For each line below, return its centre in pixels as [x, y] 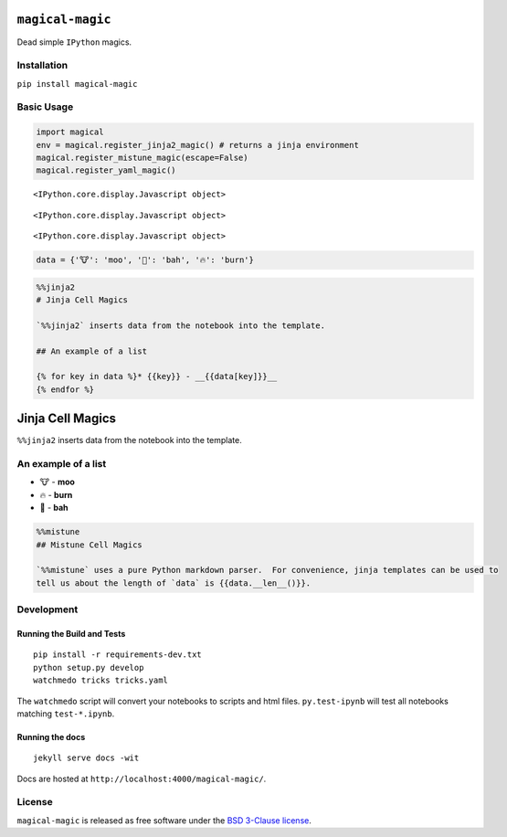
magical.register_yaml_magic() [106, 170]
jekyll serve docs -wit [86, 758]
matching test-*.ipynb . [66, 714]
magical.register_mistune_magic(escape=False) [142, 157]
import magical [70, 132]
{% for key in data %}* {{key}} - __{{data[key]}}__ [157, 376]
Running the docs [51, 736]
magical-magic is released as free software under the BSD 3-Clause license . [164, 820]
